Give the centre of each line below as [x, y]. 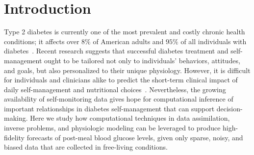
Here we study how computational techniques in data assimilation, [130, 118]
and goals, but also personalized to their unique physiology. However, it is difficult [127, 70]
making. [16, 118]
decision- [229, 108]
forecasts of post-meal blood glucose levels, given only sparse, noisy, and [135, 137]
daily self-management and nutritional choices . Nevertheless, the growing [115, 89]
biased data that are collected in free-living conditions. [86, 147]
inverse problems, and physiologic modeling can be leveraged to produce [112, 128]
